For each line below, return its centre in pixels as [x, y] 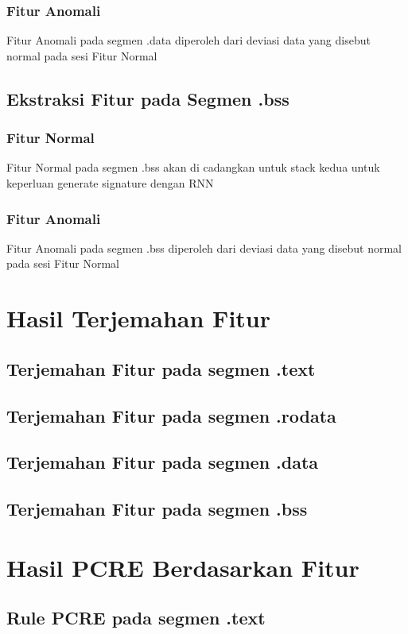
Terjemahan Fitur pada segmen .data [163, 462]
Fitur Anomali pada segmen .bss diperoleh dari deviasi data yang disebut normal [204, 247]
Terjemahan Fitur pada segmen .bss [157, 509]
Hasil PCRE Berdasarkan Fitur [183, 567]
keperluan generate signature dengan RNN [110, 183]
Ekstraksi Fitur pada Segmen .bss [148, 98]
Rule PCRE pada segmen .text [136, 618]
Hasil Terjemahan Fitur [138, 318]
